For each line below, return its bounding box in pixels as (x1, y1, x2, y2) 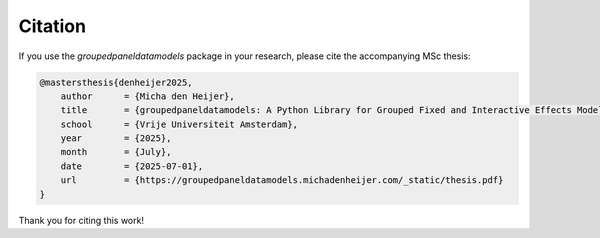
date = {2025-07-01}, (60, 160, 204, 172)
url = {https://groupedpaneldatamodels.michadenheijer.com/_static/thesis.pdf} (60, 175, 504, 186)
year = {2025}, (60, 133, 172, 144)
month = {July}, (60, 146, 172, 158)
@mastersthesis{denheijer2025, (39, 76, 194, 88)
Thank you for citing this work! (18, 214, 145, 226)
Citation (18, 15, 87, 37)
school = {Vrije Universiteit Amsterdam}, (60, 118, 299, 130)
